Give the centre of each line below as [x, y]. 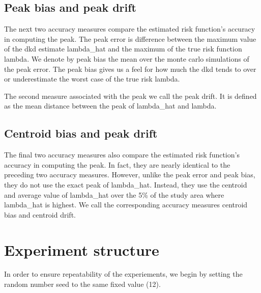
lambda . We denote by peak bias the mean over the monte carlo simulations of [127, 58]
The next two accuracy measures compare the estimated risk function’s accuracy [130, 29]
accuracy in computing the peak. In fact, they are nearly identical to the [117, 164]
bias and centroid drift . [40, 214]
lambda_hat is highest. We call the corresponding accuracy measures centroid [126, 205]
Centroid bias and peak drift [81, 133]
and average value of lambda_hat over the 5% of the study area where [114, 194]
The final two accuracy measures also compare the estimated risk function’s [122, 155]
